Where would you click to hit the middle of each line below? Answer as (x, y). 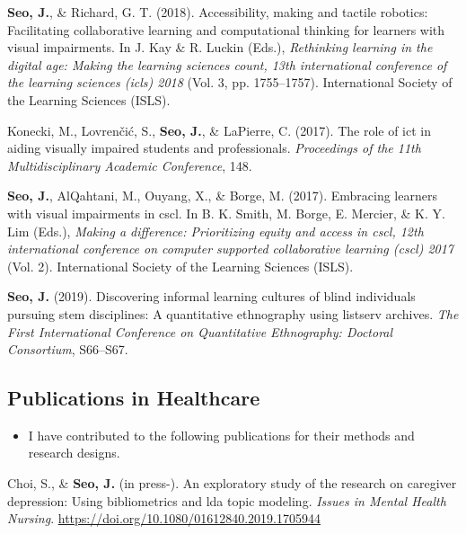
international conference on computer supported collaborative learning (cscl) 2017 (231, 249)
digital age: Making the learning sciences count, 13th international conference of (227, 64)
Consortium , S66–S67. (68, 349)
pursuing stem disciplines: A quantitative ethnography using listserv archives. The (233, 313)
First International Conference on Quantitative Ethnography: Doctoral (200, 331)
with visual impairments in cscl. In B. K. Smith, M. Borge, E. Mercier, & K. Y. (226, 213)
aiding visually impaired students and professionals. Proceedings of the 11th (214, 148)
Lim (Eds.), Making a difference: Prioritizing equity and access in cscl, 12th (215, 231)
